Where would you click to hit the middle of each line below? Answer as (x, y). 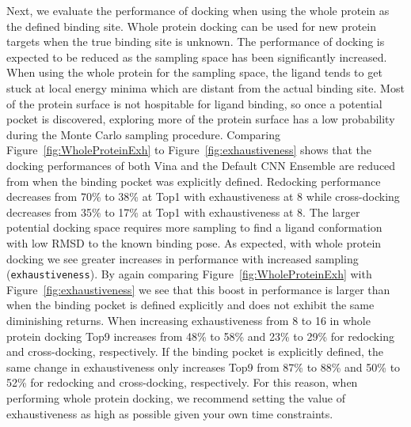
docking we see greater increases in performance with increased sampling (183, 258)
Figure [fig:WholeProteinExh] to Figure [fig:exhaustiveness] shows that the (189, 150)
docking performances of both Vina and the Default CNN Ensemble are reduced (201, 165)
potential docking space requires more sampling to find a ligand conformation (194, 227)
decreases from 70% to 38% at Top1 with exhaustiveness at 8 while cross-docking (203, 196)
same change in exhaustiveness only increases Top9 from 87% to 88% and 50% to (204, 367)
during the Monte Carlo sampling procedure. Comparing (144, 134)
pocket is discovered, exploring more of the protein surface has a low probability (201, 119)
